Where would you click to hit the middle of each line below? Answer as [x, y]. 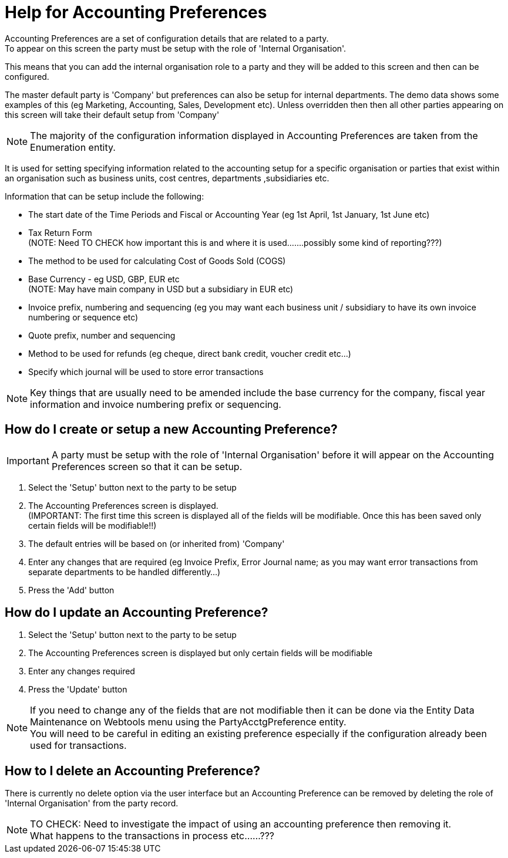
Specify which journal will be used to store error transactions [146, 371]
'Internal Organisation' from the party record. [92, 803]
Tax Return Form [60, 232]
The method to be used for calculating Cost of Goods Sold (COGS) [157, 261]
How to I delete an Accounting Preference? [132, 771]
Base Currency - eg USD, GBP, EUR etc [104, 279]
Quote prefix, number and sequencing [102, 335]
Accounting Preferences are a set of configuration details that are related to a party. [167, 38]
